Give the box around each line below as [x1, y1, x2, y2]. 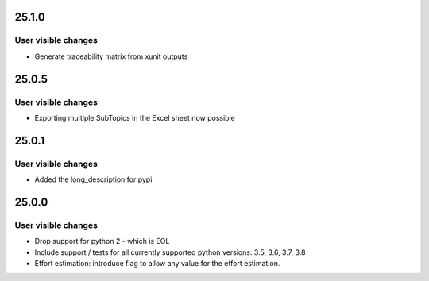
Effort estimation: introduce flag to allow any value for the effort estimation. [34, 259, 280, 268]
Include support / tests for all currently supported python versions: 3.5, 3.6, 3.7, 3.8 [34, 247, 306, 257]
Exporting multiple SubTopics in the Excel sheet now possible [34, 113, 236, 122]
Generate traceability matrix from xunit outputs [34, 52, 188, 61]
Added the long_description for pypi [34, 175, 153, 184]
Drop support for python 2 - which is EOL [34, 237, 170, 246]
